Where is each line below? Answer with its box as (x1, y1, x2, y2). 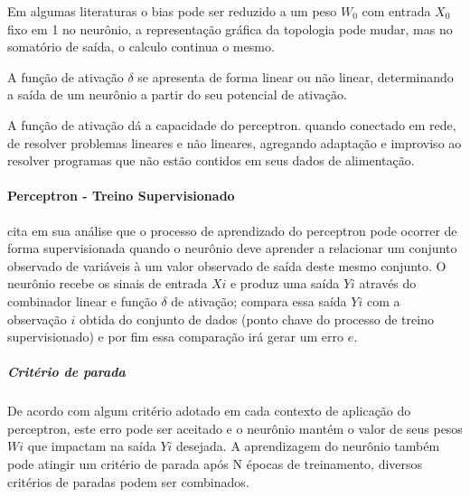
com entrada (362, 2, 431, 20)
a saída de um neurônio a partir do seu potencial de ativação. (7, 85, 347, 104)
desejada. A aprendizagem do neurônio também (176, 436, 440, 455)
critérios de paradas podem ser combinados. (7, 472, 249, 491)
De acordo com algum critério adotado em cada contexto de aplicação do (7, 401, 411, 420)
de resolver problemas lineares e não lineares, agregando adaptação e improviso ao (7, 133, 462, 152)
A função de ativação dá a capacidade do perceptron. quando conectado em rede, (7, 115, 456, 134)
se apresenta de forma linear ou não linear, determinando (137, 67, 454, 86)
